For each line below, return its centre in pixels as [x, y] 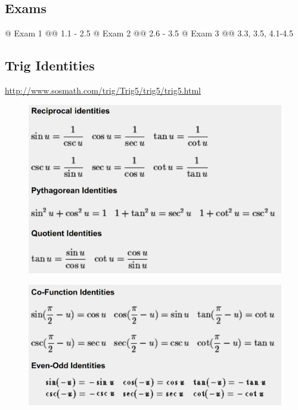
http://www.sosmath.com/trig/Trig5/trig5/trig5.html [103, 90]
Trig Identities [50, 65]
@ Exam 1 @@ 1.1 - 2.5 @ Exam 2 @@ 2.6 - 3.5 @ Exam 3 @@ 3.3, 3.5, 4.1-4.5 [149, 33]
